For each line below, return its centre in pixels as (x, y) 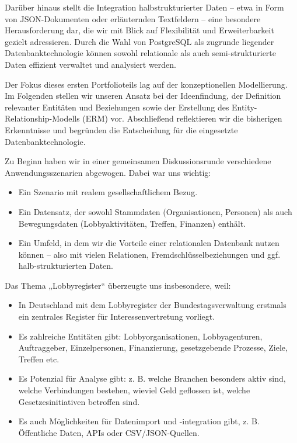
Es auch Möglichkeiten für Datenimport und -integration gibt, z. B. (139, 421)
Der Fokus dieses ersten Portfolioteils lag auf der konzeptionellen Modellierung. (146, 84)
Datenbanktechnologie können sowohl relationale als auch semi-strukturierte (140, 53)
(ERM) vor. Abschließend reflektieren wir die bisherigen (182, 118)
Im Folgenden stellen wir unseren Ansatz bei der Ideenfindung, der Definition (143, 96)
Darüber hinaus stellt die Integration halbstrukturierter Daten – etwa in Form (144, 7)
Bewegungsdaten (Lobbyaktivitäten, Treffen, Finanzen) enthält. (132, 223)
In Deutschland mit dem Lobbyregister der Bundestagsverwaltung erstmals (152, 305)
